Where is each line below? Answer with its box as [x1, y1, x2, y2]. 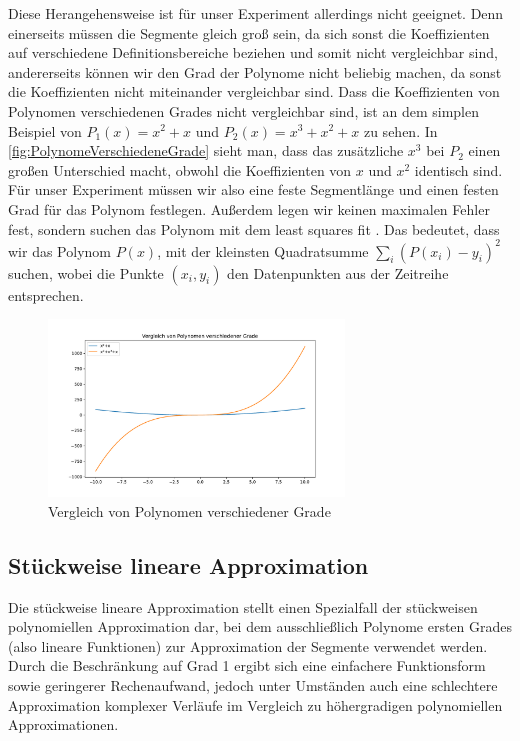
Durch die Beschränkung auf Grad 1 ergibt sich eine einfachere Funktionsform [8, 655, 486, 676]
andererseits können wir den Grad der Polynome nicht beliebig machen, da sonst [8, 61, 502, 82]
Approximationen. [8, 714, 119, 735]
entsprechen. [8, 284, 84, 305]
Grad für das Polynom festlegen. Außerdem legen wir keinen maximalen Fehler [8, 198, 490, 219]
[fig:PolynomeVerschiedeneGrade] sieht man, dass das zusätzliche [8, 140, 404, 161]
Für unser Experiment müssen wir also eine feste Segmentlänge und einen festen [8, 179, 499, 200]
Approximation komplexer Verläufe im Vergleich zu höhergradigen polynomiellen [8, 694, 503, 715]
